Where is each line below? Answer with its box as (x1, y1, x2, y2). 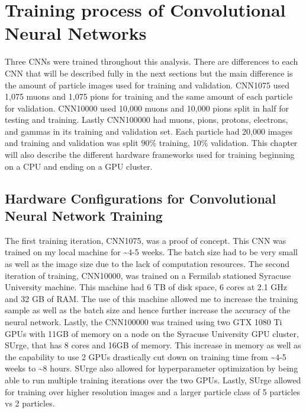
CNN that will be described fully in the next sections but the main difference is (5, 66, 293, 79)
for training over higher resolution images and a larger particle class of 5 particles (5, 385, 300, 398)
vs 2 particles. (5, 397, 55, 409)
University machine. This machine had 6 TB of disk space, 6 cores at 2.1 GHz (5, 281, 288, 293)
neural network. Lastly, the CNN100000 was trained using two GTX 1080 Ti (5, 316, 282, 328)
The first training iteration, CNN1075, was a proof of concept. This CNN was (5, 234, 286, 246)
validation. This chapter (210, 136, 298, 149)
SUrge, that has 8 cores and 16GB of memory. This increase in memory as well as (5, 339, 301, 351)
